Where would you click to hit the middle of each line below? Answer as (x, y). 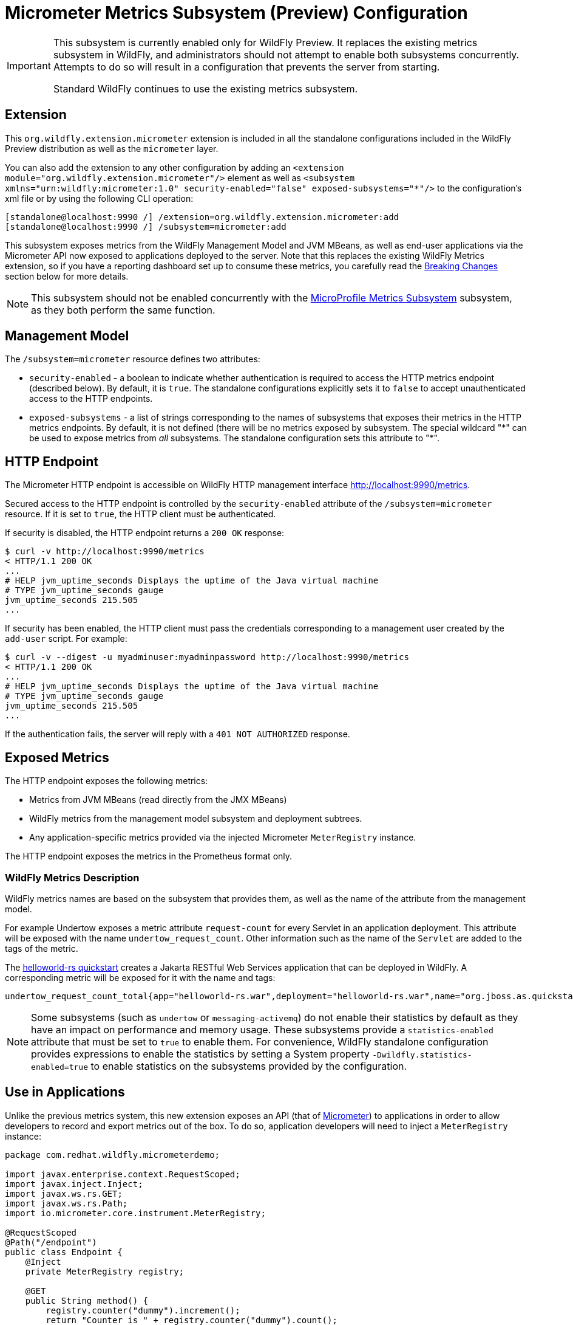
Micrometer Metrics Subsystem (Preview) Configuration (236, 13)
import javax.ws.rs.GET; (64, 1193)
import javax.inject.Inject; (74, 1184)
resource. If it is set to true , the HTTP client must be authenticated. (141, 514)
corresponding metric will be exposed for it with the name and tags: (140, 977)
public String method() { (87, 1300)
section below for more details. (67, 276)
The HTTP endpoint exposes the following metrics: (107, 781)
